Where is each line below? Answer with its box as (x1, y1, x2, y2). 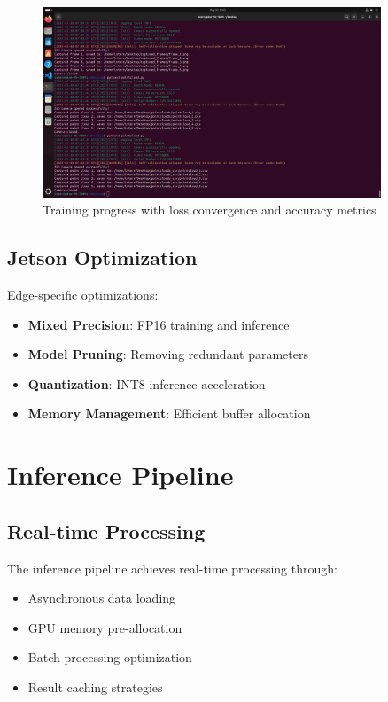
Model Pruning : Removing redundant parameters (27, 345, 308, 363)
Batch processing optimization (27, 648, 192, 667)
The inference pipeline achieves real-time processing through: (7, 558, 338, 577)
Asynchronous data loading (27, 589, 176, 607)
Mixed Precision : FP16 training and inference (27, 315, 290, 333)
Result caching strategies (27, 677, 163, 696)
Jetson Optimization (7, 244, 198, 271)
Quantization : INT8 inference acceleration (27, 374, 266, 393)
